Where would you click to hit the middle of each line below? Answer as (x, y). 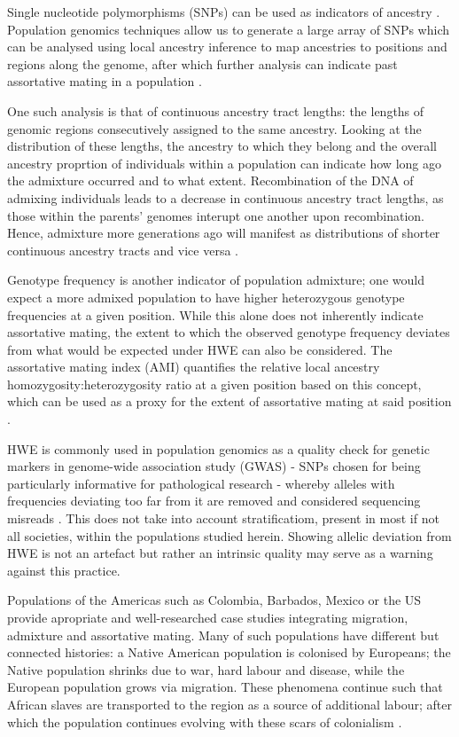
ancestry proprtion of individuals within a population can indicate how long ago (224, 163)
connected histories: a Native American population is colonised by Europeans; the (229, 652)
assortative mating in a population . (105, 81)
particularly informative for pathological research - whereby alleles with (201, 483)
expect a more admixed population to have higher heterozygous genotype (206, 297)
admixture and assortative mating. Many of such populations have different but (223, 635)
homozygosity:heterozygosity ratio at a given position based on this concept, (214, 384)
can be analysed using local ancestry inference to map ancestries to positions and (227, 47)
